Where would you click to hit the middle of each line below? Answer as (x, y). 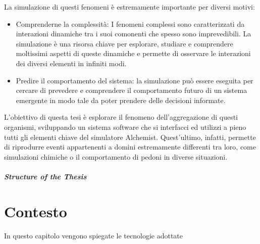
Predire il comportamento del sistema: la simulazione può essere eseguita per (135, 80)
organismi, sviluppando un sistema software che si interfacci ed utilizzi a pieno (125, 127)
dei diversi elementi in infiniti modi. (71, 63)
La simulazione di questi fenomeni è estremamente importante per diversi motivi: (129, 7)
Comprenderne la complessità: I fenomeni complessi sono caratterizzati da (130, 23)
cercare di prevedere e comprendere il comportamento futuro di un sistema (132, 90)
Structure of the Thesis (45, 176)
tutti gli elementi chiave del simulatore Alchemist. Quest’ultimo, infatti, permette (130, 137)
